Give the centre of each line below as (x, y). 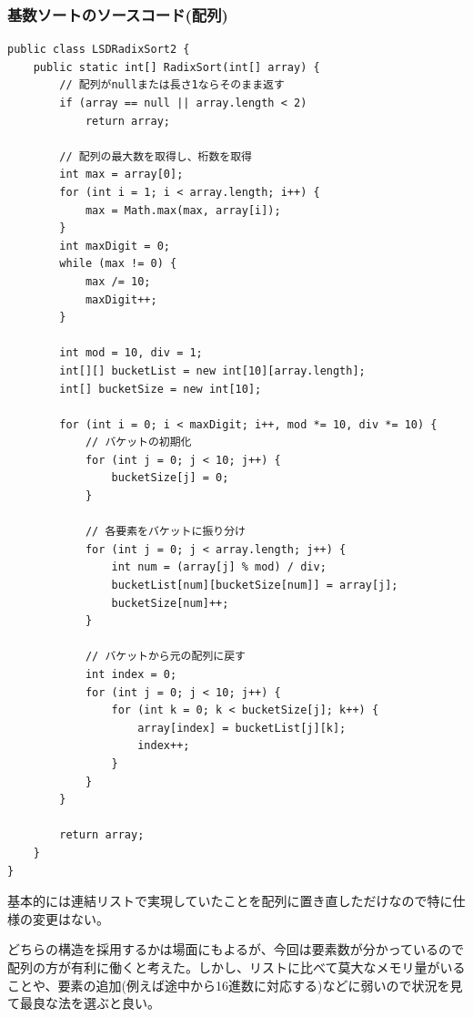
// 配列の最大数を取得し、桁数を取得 (156, 156)
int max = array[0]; (121, 175)
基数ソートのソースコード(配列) (118, 14)
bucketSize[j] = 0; (170, 478)
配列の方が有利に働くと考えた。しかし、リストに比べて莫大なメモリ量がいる (236, 967)
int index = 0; (131, 674)
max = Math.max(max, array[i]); (183, 210)
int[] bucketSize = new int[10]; (161, 389)
